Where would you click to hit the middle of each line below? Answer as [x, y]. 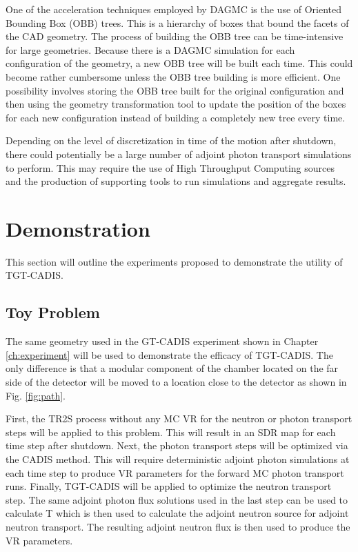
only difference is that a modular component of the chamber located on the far [172, 368]
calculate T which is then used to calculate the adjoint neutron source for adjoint [177, 513]
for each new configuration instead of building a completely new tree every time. [176, 117]
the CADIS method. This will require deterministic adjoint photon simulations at [178, 459]
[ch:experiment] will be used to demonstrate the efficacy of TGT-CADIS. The [169, 354]
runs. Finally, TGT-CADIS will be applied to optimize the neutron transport [169, 486]
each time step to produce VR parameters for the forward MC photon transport [175, 472]
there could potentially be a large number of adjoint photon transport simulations [179, 154]
